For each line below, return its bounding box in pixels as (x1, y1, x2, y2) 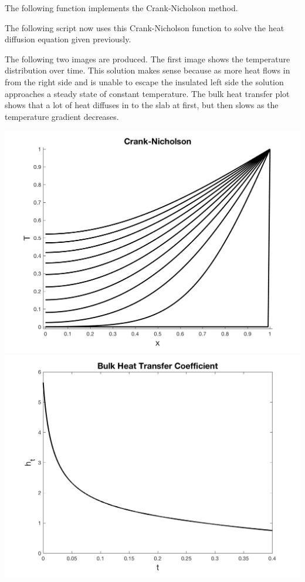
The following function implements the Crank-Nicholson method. (5, 2, 238, 14)
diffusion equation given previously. (5, 33, 131, 45)
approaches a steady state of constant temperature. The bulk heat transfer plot (5, 87, 290, 99)
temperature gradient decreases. (5, 110, 119, 122)
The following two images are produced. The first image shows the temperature (5, 52, 290, 65)
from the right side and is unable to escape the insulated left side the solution (5, 75, 284, 88)
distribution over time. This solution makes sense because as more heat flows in (5, 64, 290, 76)
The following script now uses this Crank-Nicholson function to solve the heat (5, 21, 284, 34)
